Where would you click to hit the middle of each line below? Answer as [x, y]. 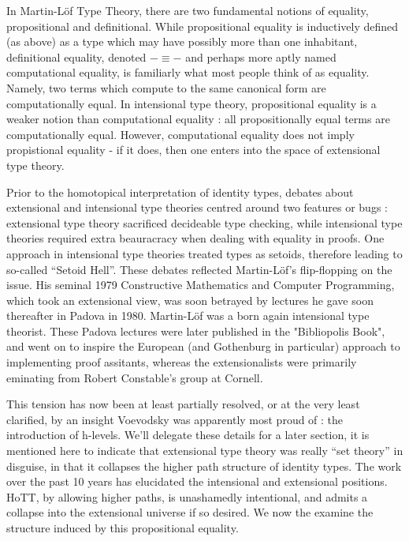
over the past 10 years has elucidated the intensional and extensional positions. [197, 481]
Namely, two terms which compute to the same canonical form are [166, 87]
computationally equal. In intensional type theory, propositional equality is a [191, 103]
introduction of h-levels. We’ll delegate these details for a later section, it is [188, 435]
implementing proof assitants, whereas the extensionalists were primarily [182, 362]
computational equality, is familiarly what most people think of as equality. [188, 72]
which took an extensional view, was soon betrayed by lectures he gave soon [190, 300]
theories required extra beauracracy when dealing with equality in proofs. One [195, 238]
